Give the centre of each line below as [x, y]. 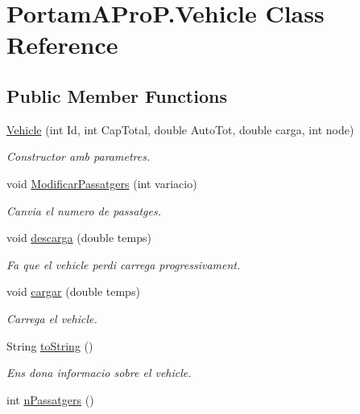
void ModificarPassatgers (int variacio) [102, 183]
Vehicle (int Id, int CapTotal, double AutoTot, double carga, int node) [180, 129]
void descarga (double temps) [79, 238]
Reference [62, 45]
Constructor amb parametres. [79, 156]
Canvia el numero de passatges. [84, 210]
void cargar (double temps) [73, 291]
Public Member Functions [117, 95]
